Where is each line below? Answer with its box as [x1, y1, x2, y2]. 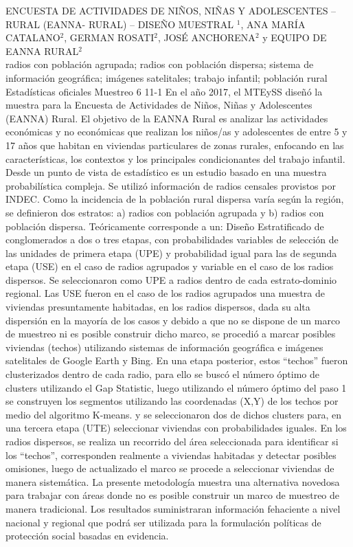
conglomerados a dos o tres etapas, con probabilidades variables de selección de [5, 232, 339, 247]
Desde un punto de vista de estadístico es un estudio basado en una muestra [5, 165, 327, 179]
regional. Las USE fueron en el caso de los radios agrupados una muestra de [5, 286, 325, 300]
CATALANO [5, 30, 60, 45]
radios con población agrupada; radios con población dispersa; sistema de [5, 57, 314, 71]
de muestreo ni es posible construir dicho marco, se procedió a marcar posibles [5, 326, 336, 341]
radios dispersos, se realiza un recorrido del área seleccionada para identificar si [5, 434, 339, 448]
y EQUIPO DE [262, 30, 327, 45]
